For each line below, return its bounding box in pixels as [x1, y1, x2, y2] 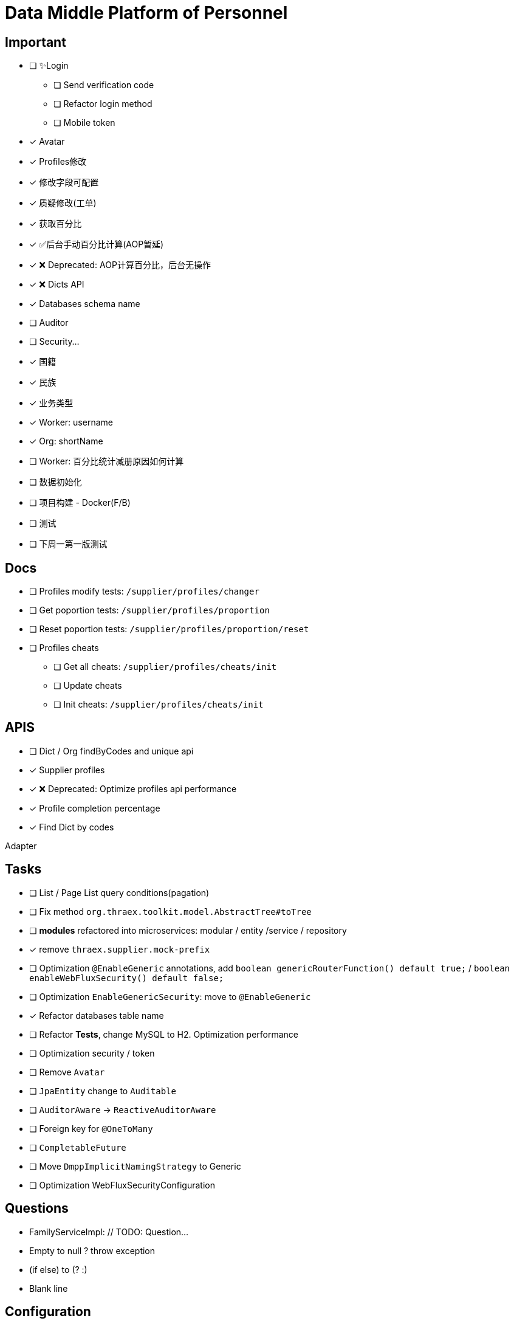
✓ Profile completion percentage [29, 802, 160, 813]
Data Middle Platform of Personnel [5, 2, 288, 23]
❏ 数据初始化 [29, 477, 82, 488]
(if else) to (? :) [29, 1264, 87, 1275]
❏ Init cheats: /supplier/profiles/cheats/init [53, 699, 264, 710]
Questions [5, 1201, 69, 1216]
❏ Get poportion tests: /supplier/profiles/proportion [29, 605, 270, 616]
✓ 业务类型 [29, 398, 74, 409]
